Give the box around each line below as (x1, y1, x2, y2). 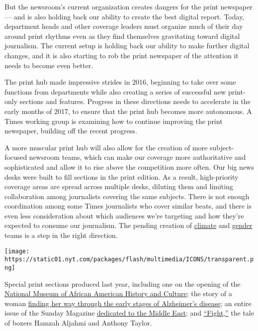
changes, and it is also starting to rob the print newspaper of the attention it (4, 50, 239, 60)
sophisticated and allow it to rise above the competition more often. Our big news (4, 161, 254, 172)
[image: (4, 247, 30, 255)
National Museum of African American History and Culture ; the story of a (4, 288, 232, 299)
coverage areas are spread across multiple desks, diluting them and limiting (4, 181, 233, 192)
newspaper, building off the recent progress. (4, 125, 137, 136)
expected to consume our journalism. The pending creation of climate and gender (4, 220, 253, 230)
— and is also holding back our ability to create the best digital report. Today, (4, 11, 245, 21)
